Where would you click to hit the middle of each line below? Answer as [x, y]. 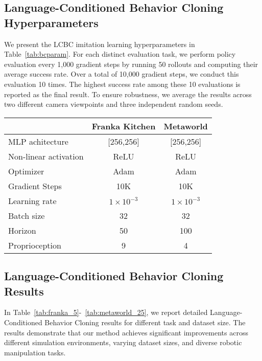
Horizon [22, 230]
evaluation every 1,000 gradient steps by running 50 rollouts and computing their [131, 64]
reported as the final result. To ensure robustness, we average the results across [128, 94]
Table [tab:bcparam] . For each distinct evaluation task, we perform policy [120, 54]
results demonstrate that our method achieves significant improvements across [126, 332]
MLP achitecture [38, 141]
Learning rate [32, 200]
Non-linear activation [46, 156]
